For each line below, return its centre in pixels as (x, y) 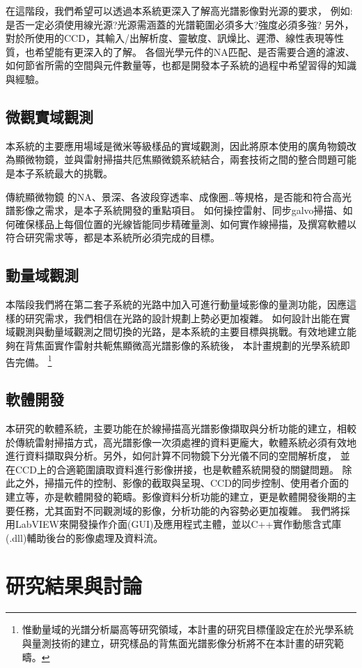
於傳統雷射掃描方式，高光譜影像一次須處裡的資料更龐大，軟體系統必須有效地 (181, 442)
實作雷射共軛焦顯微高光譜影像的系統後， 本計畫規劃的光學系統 (197, 345)
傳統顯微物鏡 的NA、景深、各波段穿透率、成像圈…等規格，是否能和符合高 (174, 196)
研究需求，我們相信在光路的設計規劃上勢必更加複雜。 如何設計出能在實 (187, 318)
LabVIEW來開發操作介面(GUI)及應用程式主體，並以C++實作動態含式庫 (178, 524)
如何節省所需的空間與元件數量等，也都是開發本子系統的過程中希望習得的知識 (181, 65)
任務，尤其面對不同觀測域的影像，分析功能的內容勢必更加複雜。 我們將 (178, 510)
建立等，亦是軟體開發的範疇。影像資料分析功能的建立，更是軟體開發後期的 (176, 496)
